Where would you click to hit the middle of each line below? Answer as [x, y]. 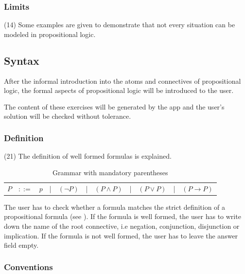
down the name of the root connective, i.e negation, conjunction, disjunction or [122, 226]
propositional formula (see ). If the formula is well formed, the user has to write [122, 216]
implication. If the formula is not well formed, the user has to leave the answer [121, 235]
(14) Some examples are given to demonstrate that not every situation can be [120, 25]
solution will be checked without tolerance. [68, 116]
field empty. [21, 245]
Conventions [28, 266]
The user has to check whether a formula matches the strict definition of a [115, 207]
